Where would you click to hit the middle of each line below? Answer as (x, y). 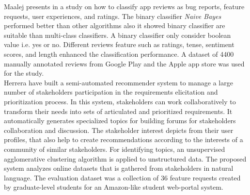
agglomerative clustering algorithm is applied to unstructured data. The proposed (125, 158)
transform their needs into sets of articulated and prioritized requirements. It (118, 111)
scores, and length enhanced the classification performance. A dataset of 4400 (119, 54)
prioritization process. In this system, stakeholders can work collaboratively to (120, 101)
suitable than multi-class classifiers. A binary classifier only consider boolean (117, 35)
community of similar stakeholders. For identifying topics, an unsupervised (115, 149)
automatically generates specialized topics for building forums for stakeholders (120, 121)
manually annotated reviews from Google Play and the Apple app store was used (124, 63)
